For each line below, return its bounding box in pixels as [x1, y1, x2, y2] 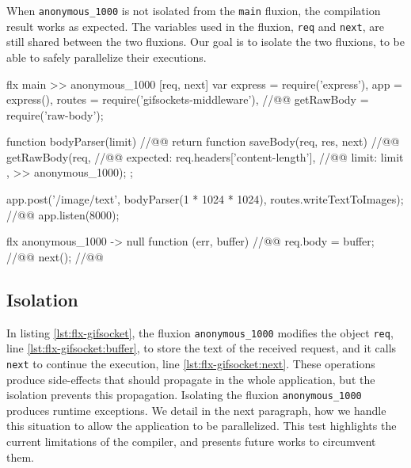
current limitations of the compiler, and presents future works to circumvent [6, 432, 376, 449]
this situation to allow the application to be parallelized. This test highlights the [6, 417, 397, 434]
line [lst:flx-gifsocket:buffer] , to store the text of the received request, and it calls [6, 340, 397, 356]
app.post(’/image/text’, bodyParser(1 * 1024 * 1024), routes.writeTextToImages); [6, 191, 404, 207]
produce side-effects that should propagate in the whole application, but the [6, 371, 375, 387]
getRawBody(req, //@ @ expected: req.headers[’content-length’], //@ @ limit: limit [6, 148, 404, 165]
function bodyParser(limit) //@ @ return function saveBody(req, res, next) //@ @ [6, 133, 400, 150]
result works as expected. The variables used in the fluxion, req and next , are [6, 17, 384, 34]
